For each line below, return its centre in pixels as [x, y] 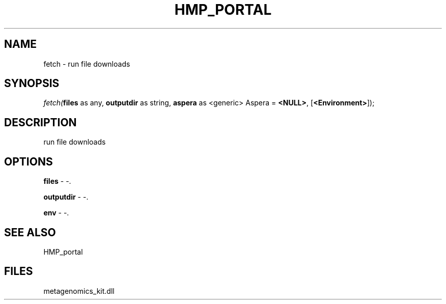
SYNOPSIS [32, 84]
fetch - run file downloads [87, 64]
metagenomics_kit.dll [79, 291]
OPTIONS [29, 161]
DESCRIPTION [40, 122]
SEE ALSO [30, 232]
